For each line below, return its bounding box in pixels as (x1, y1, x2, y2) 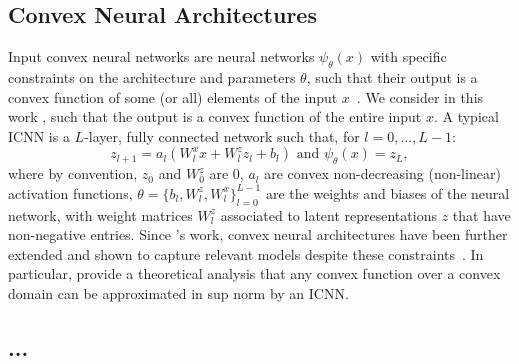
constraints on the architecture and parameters (8, 67, 296, 87)
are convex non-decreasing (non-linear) (264, 163, 501, 184)
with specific (370, 46, 447, 67)
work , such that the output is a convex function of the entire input (8, 106, 422, 127)
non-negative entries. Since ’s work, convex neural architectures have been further (8, 224, 508, 245)
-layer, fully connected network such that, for (84, 125, 360, 146)
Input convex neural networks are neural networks (8, 46, 315, 67)
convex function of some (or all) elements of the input (8, 86, 338, 107)
